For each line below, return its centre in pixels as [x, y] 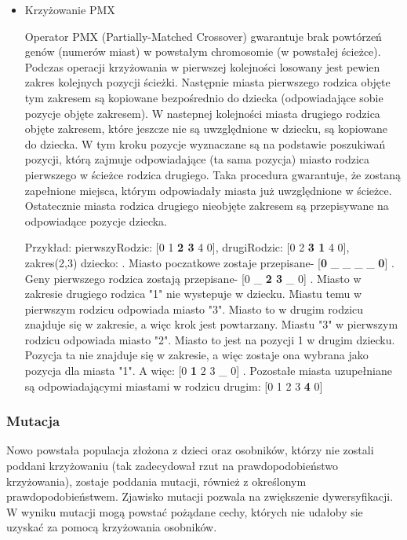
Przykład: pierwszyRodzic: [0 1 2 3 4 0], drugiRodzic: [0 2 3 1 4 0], [187, 247]
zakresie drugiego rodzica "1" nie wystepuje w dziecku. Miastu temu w [193, 294]
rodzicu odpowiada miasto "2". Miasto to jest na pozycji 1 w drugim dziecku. [210, 339]
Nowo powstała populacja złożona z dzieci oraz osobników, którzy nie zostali [190, 450]
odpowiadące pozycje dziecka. [96, 220]
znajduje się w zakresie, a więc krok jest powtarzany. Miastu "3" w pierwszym [211, 324]
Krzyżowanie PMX [70, 9]
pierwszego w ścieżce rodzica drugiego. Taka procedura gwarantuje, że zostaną [213, 174]
